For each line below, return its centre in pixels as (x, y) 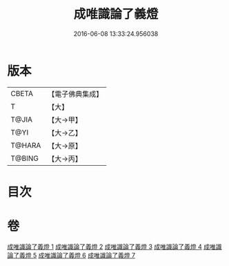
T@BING (25, 158)
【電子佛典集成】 (76, 94)
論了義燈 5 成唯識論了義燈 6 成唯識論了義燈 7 (71, 255)
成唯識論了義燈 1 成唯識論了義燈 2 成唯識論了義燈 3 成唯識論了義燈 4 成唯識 (114, 247)
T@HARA (26, 145)
